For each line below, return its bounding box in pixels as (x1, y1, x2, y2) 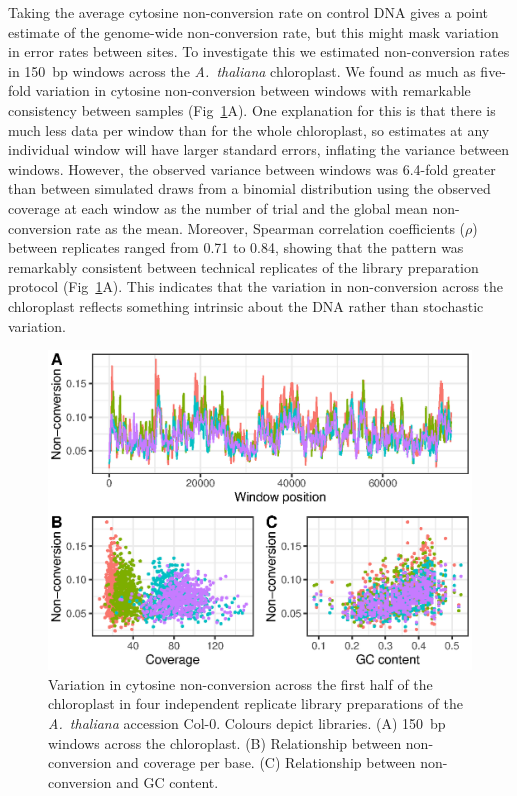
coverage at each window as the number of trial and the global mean (8, 197, 428, 218)
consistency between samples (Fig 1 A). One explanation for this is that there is (8, 99, 496, 120)
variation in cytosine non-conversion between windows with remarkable (35, 80, 471, 101)
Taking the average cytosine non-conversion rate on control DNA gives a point (8, 2, 489, 22)
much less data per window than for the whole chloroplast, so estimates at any (8, 119, 490, 140)
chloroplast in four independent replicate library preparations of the (48, 693, 464, 714)
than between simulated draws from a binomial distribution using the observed (8, 178, 491, 199)
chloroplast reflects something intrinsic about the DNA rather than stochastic (8, 295, 484, 316)
